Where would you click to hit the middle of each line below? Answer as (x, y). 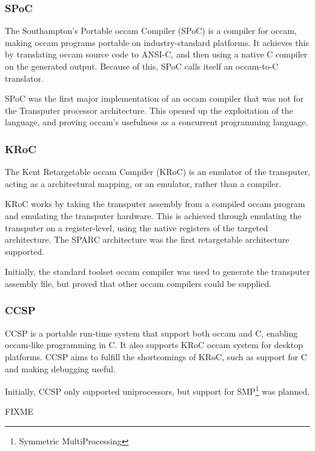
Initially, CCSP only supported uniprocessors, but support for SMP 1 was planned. (157, 390)
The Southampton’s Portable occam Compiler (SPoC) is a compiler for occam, (151, 31)
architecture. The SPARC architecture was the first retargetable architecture (147, 239)
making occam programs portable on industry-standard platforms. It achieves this (157, 42)
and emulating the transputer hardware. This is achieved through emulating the (153, 215)
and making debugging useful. (60, 368)
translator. (24, 78)
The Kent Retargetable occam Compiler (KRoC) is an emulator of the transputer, (157, 172)
